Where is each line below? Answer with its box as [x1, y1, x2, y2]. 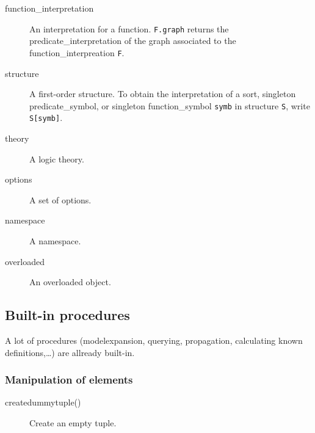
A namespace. [29, 234, 81, 247]
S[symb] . [29, 111, 63, 124]
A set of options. [29, 193, 92, 206]
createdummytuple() [5, 396, 81, 409]
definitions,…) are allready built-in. [5, 346, 135, 358]
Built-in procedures [5, 305, 130, 324]
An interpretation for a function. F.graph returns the [29, 22, 229, 35]
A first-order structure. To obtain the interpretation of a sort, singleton [29, 87, 296, 100]
